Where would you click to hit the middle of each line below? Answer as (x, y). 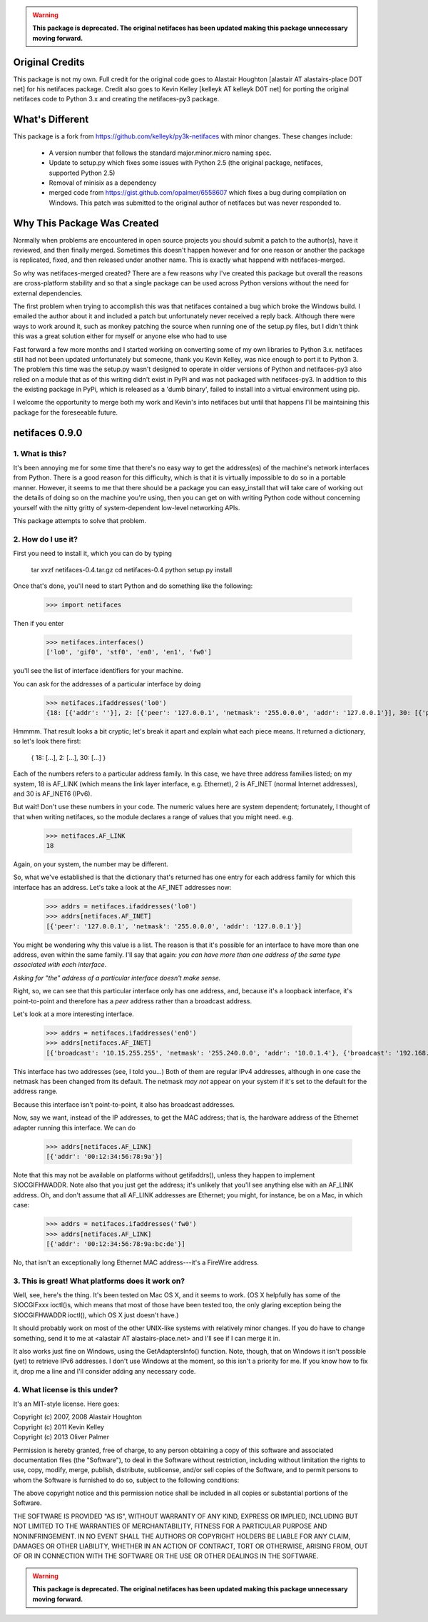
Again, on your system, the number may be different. (91, 864)
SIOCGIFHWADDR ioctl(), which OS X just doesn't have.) (96, 1315)
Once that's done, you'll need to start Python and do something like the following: (133, 586)
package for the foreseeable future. (65, 412)
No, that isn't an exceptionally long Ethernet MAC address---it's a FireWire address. (136, 1262)
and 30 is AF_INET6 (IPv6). (53, 794)
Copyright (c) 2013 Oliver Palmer (61, 1437)
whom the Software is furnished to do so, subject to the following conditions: (126, 1480)
